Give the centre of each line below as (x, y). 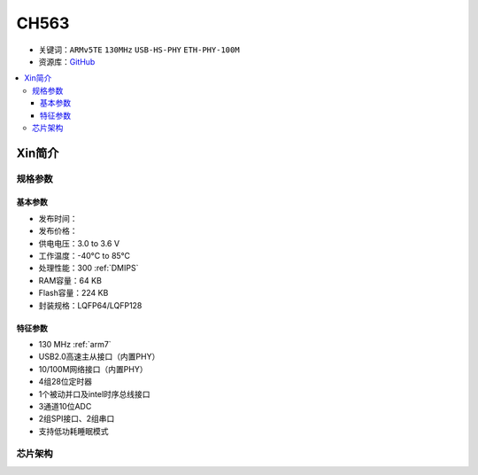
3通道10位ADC (65, 406)
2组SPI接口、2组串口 (77, 419)
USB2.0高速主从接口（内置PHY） (99, 357)
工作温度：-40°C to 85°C (85, 256)
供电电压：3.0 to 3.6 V (79, 243)
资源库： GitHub (67, 61)
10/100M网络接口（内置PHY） (93, 369)
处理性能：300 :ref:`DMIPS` (89, 268)
